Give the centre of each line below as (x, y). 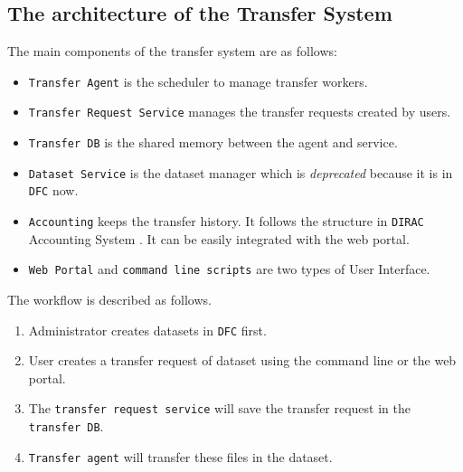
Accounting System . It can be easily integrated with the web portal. (219, 238)
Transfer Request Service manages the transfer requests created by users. (240, 112)
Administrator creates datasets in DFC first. (147, 330)
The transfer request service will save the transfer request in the (219, 408)
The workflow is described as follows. (109, 299)
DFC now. (53, 190)
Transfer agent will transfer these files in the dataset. (180, 456)
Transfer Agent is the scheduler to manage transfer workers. (198, 81)
